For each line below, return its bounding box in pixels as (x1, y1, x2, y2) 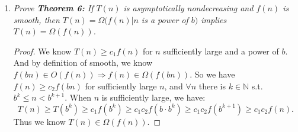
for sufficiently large (85, 79, 157, 92)
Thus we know (13, 115, 66, 127)
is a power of (141, 13, 188, 25)
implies (201, 13, 227, 25)
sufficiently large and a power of (163, 44, 279, 57)
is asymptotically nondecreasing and (123, 2, 254, 14)
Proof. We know (13, 44, 72, 57)
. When (65, 91, 92, 104)
